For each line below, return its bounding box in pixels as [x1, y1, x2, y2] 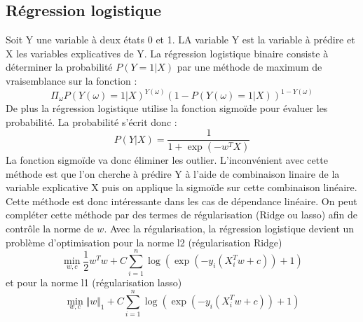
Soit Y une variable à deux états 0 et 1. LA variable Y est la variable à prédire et [6, 32, 355, 47]
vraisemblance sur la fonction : [6, 73, 137, 87]
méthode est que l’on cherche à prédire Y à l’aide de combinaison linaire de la [6, 166, 340, 181]
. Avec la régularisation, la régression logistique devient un [104, 221, 355, 236]
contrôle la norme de [6, 221, 94, 236]
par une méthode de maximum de [177, 59, 322, 74]
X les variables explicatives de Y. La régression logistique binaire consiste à [6, 45, 329, 60]
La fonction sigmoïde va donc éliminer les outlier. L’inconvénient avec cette [6, 153, 328, 167]
